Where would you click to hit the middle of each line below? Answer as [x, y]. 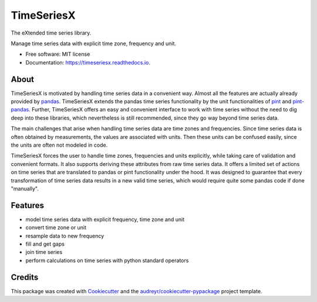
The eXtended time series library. [51, 33]
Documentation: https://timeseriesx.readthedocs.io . [88, 62]
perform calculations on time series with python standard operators [107, 260]
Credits [25, 277]
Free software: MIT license [58, 54]
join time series [44, 252]
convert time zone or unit [56, 228]
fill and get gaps [45, 244]
